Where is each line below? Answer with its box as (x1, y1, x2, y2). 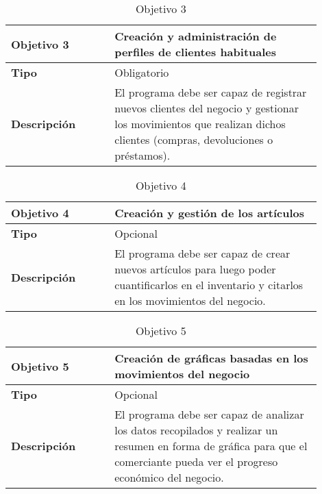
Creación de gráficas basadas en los (114, 350, 308, 366)
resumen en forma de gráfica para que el (114, 438, 308, 454)
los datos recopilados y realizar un (114, 422, 278, 438)
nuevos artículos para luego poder (114, 261, 276, 277)
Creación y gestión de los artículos (114, 205, 305, 221)
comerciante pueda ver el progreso (114, 454, 278, 469)
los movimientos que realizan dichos (114, 116, 286, 132)
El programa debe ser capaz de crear (114, 245, 290, 261)
